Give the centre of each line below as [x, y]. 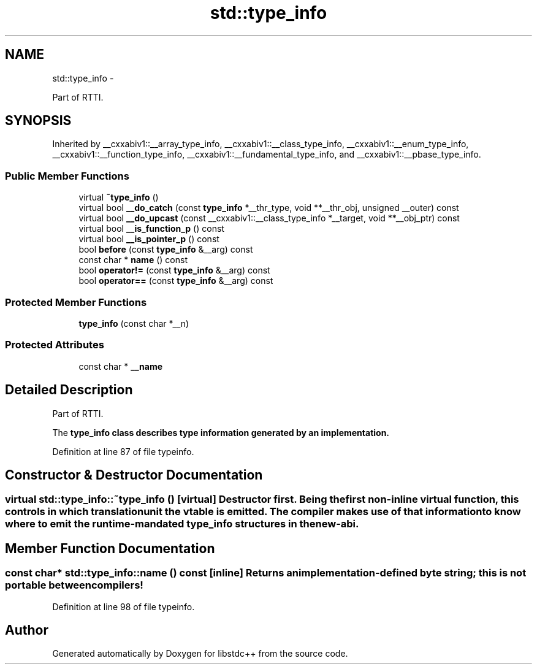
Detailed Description [69, 390]
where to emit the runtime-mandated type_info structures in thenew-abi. [182, 524]
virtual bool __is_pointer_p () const [149, 239]
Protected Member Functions [76, 302]
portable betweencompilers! [74, 585]
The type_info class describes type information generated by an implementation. [221, 432]
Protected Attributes [55, 345]
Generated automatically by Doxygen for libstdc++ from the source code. [200, 654]
